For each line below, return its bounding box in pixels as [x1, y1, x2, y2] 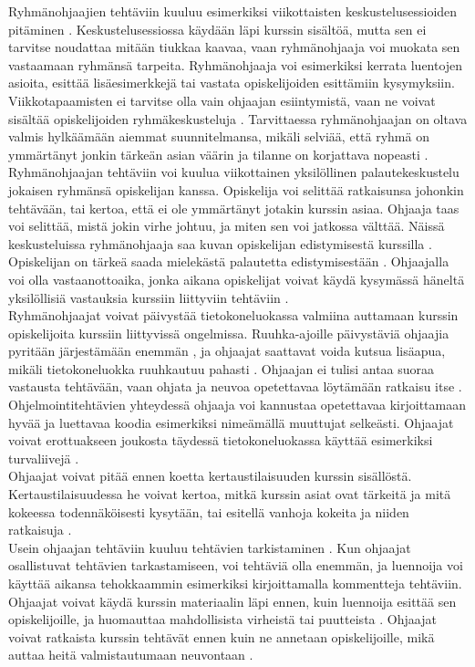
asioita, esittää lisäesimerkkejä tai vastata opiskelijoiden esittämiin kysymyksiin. [8, 73, 455, 92]
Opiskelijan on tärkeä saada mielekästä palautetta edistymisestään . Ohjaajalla [8, 252, 449, 271]
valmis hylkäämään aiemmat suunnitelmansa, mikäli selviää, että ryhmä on [8, 127, 429, 146]
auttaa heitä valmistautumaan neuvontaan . [8, 645, 253, 664]
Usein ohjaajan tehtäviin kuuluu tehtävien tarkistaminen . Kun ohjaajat [8, 537, 411, 557]
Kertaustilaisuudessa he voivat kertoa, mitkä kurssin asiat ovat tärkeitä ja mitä [8, 485, 451, 504]
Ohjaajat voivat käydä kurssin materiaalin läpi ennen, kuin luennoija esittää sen [8, 591, 457, 610]
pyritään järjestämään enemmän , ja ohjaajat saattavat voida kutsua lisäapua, [8, 341, 446, 360]
